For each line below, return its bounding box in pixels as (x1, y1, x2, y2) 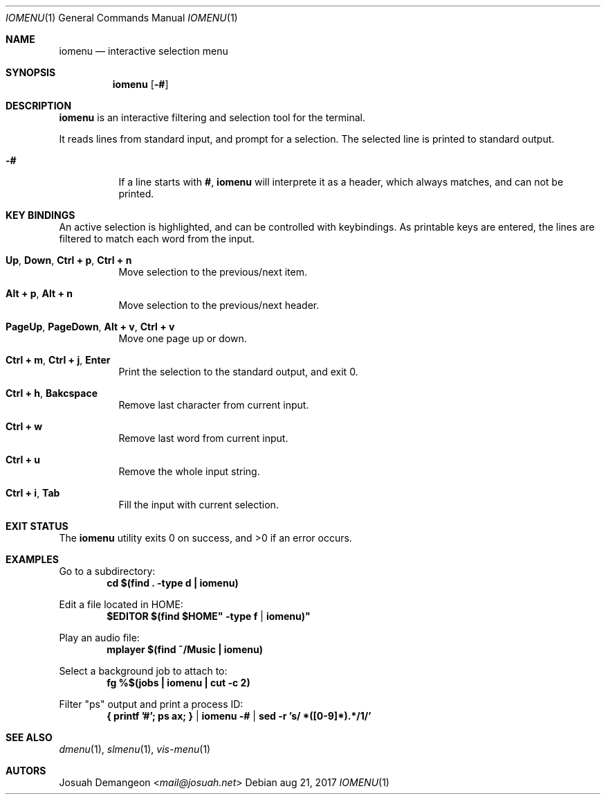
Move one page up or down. (118, 332, 247, 344)
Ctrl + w (6, 420, 43, 432)
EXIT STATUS (6, 520, 68, 532)
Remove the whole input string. (118, 465, 260, 477)
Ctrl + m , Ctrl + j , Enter (6, 354, 111, 366)
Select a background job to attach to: (59, 665, 228, 677)
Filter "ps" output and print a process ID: (59, 698, 244, 710)
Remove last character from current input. (118, 399, 309, 411)
